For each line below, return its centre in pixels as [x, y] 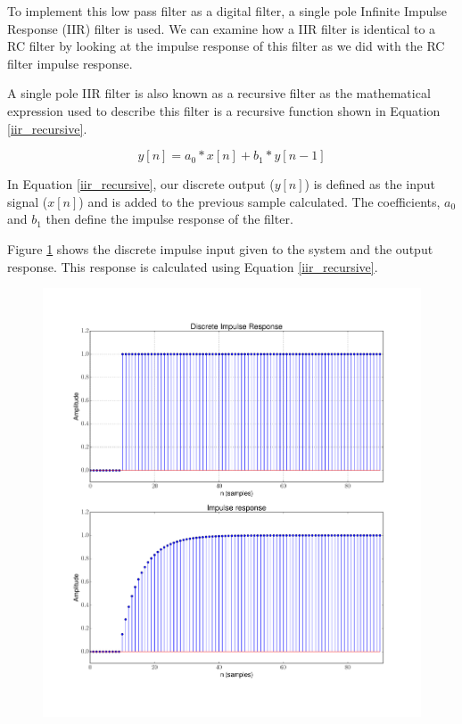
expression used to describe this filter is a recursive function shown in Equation [224, 110]
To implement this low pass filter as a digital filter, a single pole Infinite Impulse [227, 11]
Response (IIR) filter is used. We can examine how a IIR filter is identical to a [222, 28]
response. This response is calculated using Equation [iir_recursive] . [193, 266]
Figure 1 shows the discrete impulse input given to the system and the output [220, 248]
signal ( [28, 201]
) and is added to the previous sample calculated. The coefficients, [260, 201]
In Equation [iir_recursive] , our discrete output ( [141, 184]
